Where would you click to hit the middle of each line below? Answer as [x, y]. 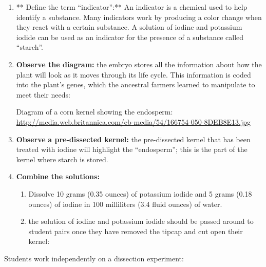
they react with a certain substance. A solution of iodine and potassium [129, 27]
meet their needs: [43, 94]
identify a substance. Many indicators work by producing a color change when [139, 17]
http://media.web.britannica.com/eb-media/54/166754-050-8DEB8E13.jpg [134, 121]
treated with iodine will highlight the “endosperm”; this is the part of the [132, 149]
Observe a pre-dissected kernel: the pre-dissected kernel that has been [133, 139]
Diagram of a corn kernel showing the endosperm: [94, 112]
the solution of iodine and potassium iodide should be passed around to [141, 221]
